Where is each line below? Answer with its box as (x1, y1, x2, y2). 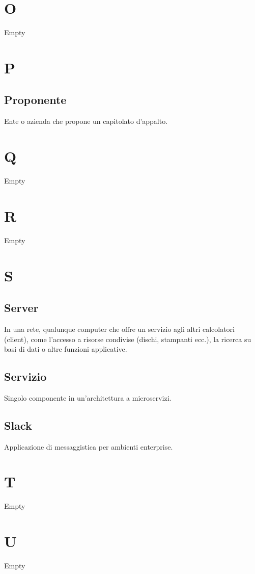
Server (4, 300, 39, 316)
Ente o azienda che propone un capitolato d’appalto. (4, 116, 168, 126)
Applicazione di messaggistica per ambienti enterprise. (4, 441, 173, 452)
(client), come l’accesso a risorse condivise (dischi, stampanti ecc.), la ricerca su (4, 333, 251, 344)
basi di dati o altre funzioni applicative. (4, 344, 127, 354)
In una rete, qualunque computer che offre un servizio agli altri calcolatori (4, 323, 235, 334)
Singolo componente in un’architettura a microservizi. (4, 392, 172, 403)
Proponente (4, 92, 67, 108)
